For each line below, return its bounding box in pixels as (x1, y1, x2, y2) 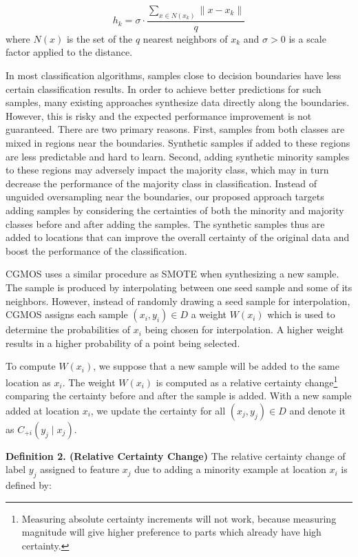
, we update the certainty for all (90, 403, 226, 417)
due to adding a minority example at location (134, 462, 326, 476)
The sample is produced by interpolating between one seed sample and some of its (6, 280, 352, 294)
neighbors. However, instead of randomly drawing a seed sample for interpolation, (6, 293, 350, 308)
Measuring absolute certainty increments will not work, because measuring (21, 511, 337, 525)
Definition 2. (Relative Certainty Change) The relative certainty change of (6, 448, 346, 463)
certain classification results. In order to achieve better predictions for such (6, 81, 322, 96)
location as (6, 375, 51, 389)
